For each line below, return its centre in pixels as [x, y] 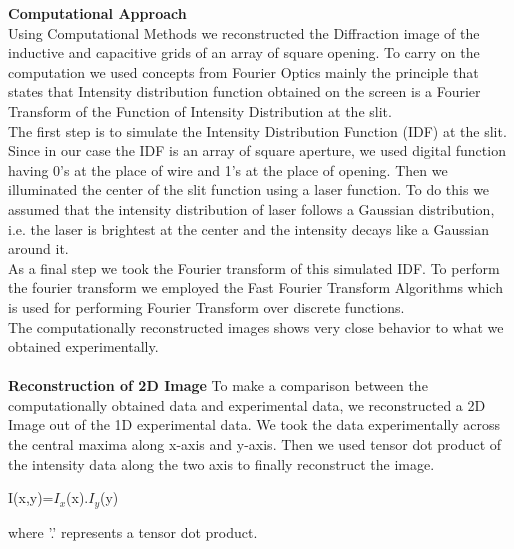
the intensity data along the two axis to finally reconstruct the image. [221, 463]
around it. [38, 248]
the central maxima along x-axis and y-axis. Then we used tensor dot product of [255, 444]
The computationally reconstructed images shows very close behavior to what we [256, 326]
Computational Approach [97, 13]
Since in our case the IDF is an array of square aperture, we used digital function [257, 150]
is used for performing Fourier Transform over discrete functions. [206, 306]
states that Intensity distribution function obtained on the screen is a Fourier [244, 91]
